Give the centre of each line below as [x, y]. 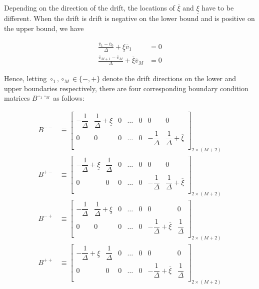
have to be [218, 8]
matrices [17, 98]
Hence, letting [25, 78]
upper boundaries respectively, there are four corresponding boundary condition [126, 88]
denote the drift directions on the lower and [169, 78]
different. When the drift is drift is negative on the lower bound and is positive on [129, 18]
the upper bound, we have [44, 28]
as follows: [69, 98]
